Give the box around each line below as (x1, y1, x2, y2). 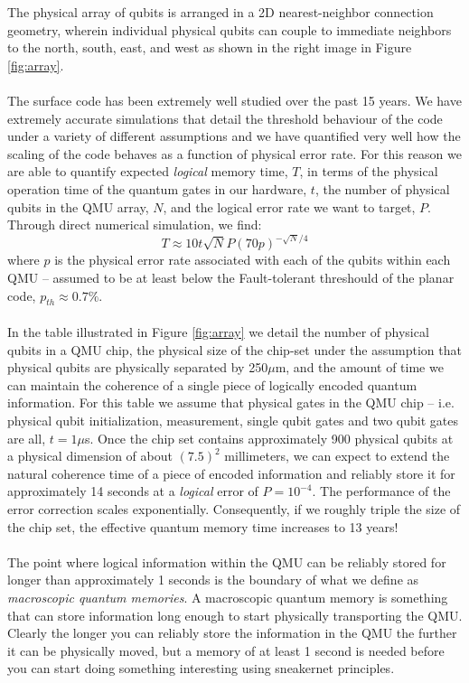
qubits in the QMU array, (7, 197, 149, 216)
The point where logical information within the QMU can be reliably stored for (7, 552, 446, 571)
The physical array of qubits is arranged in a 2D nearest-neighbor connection (7, 3, 434, 21)
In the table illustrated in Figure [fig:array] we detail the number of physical (7, 323, 429, 341)
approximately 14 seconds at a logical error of (7, 482, 258, 501)
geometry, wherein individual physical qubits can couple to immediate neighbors (7, 20, 452, 39)
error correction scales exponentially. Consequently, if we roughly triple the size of (7, 500, 461, 518)
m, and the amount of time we (275, 358, 444, 377)
